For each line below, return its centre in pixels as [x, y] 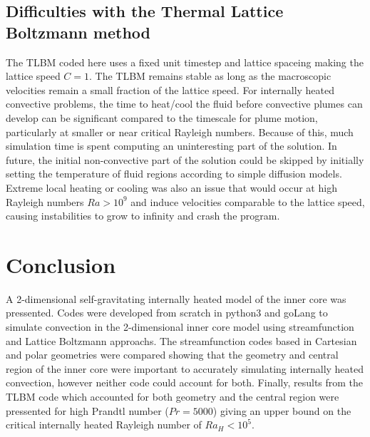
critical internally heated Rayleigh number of [104, 425]
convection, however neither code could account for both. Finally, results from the [185, 382]
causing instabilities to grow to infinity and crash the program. [143, 216]
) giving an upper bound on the [282, 410]
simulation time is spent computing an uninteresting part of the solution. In [171, 146]
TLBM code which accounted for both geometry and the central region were [173, 396]
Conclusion [61, 264]
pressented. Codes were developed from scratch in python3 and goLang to [167, 313]
